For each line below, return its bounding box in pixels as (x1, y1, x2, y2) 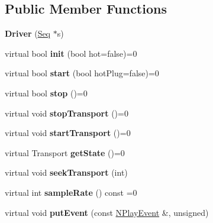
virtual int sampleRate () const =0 (5, 186, 137, 198)
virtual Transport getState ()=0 (5, 146, 125, 159)
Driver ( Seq (5, 27, 51, 40)
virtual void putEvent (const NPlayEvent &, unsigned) (5, 206, 209, 218)
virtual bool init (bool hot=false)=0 (5, 47, 137, 59)
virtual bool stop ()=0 (5, 86, 88, 99)
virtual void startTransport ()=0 (5, 127, 131, 139)
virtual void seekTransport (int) (5, 166, 128, 179)
